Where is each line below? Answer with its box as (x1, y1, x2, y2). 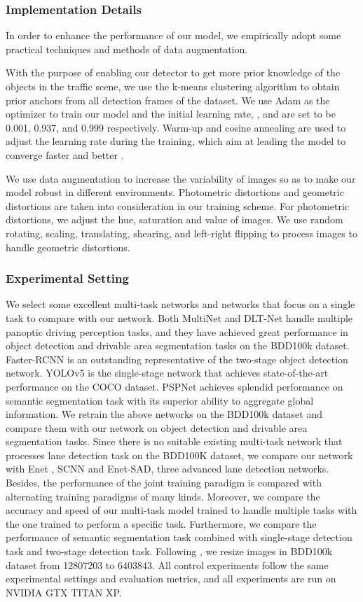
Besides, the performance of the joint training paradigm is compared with (6, 475, 322, 490)
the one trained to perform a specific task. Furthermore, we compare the (6, 516, 317, 531)
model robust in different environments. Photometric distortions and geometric (6, 185, 344, 199)
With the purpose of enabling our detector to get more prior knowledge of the (6, 65, 341, 80)
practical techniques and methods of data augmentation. (6, 41, 248, 56)
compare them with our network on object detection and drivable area (6, 420, 308, 435)
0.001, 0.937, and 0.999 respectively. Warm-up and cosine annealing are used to (6, 120, 346, 134)
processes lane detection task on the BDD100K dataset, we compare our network (6, 447, 353, 462)
